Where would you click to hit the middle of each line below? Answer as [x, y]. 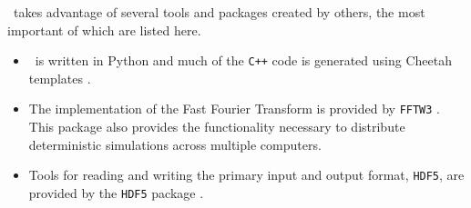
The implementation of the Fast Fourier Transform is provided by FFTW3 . [235, 109]
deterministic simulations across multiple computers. [175, 144]
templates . [60, 78]
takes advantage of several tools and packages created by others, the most [219, 12]
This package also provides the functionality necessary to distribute [217, 127]
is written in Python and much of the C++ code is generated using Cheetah [243, 60]
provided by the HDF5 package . [116, 192]
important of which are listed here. [104, 30]
